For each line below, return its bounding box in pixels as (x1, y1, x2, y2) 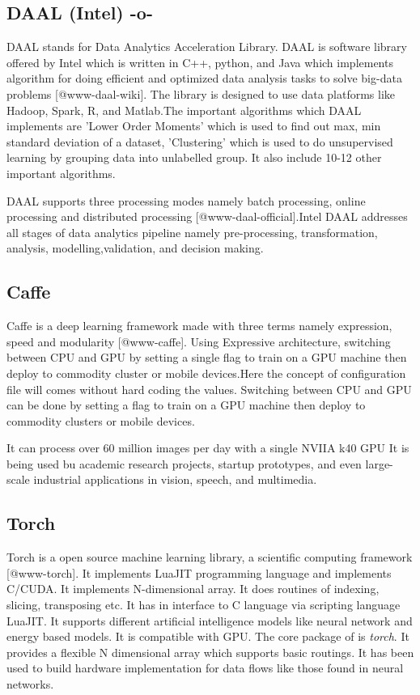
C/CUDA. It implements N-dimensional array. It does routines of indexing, (6, 580, 380, 597)
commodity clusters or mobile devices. (6, 412, 195, 429)
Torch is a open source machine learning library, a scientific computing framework (6, 549, 413, 566)
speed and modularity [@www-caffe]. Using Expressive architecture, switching (6, 333, 391, 350)
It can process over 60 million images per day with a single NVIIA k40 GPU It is (6, 439, 409, 456)
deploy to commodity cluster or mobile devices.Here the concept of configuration (6, 364, 406, 381)
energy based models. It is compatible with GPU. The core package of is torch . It (6, 628, 409, 645)
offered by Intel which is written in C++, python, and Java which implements (6, 53, 393, 70)
